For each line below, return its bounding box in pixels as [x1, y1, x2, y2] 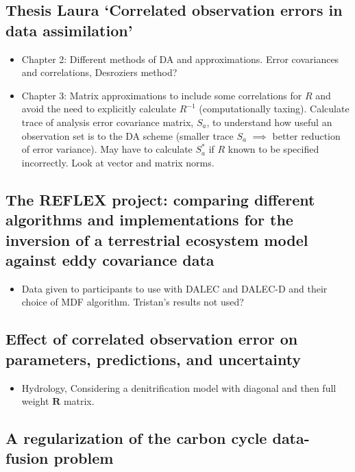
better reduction [272, 128, 341, 142]
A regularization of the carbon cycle [5, 427, 267, 449]
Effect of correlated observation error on [5, 328, 298, 349]
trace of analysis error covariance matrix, [21, 114, 194, 129]
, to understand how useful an [206, 114, 332, 129]
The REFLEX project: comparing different [5, 188, 315, 210]
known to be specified [228, 142, 319, 156]
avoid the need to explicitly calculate [21, 101, 176, 116]
